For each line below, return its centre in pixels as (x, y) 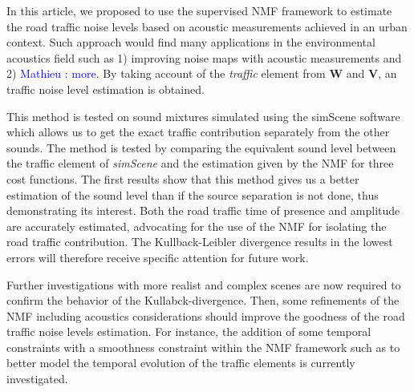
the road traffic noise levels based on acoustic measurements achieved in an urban (207, 26)
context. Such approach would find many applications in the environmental (191, 42)
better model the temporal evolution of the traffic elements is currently (181, 363)
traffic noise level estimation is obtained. (106, 89)
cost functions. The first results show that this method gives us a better (183, 178)
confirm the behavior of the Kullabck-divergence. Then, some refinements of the (203, 300)
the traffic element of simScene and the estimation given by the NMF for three (200, 163)
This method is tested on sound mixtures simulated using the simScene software (203, 116)
